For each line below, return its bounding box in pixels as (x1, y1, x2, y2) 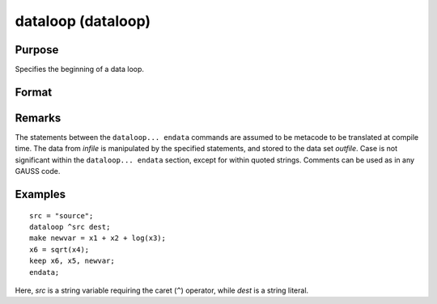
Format (15, 85, 53, 99)
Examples (15, 187, 66, 201)
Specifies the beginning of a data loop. (15, 65, 145, 74)
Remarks (15, 111, 62, 125)
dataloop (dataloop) (15, 12, 151, 30)
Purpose (15, 43, 59, 57)
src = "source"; (29, 211, 94, 220)
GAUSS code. (15, 167, 61, 176)
